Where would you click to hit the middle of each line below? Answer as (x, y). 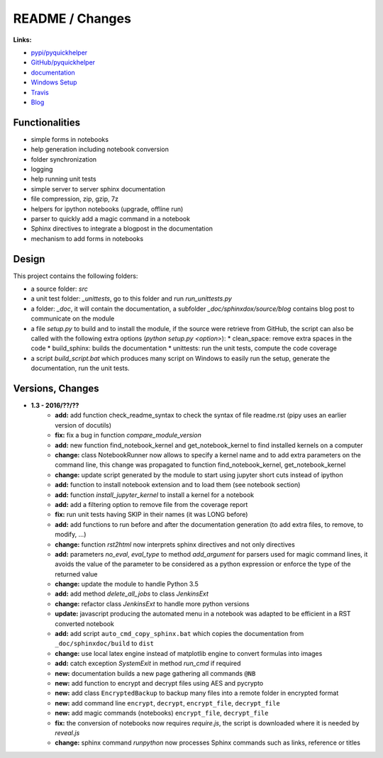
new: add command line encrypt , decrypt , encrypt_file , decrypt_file (167, 703)
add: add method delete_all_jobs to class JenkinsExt (132, 594)
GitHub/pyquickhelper (63, 62)
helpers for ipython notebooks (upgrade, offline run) (107, 208)
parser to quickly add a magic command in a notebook (111, 218)
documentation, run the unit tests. (81, 368)
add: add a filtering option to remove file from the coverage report (151, 504)
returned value (76, 574)
